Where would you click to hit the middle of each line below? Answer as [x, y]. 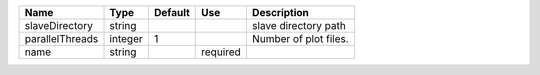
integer [126, 38]
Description [280, 12]
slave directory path [299, 25]
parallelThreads [61, 38]
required [221, 52]
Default [171, 12]
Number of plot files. [300, 38]
